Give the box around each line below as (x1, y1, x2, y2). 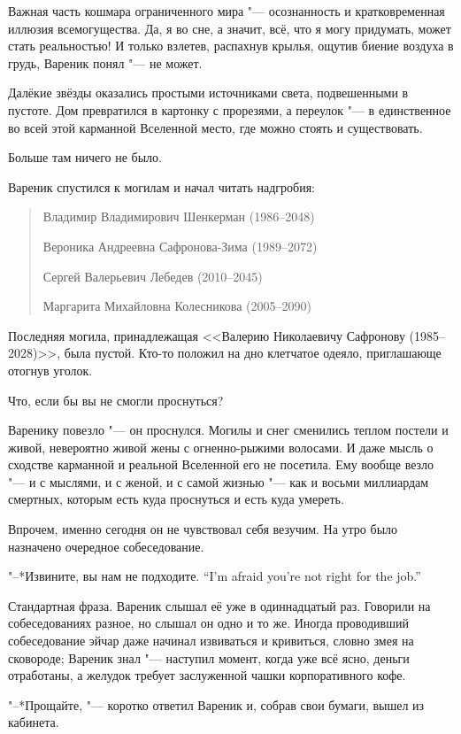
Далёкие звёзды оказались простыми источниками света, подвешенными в (8, 83, 409, 102)
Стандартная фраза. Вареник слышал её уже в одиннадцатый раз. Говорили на (8, 596, 431, 614)
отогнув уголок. (8, 360, 93, 379)
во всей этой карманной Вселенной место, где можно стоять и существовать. (8, 118, 423, 136)
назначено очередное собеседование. (8, 537, 204, 555)
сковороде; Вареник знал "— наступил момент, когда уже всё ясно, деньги (8, 648, 410, 667)
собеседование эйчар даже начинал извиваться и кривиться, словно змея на (8, 631, 414, 650)
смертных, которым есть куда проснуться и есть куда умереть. (8, 490, 344, 508)
